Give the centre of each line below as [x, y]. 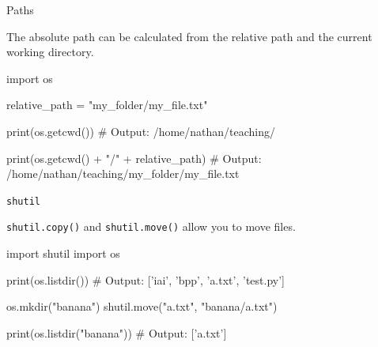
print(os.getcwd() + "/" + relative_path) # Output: [134, 158]
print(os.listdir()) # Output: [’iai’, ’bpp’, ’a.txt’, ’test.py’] [146, 279]
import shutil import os [63, 253]
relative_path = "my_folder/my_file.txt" [107, 105]
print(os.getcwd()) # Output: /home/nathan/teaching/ [141, 131]
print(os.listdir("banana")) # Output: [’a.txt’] [117, 332]
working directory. [50, 52]
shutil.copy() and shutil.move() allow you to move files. [151, 226]
